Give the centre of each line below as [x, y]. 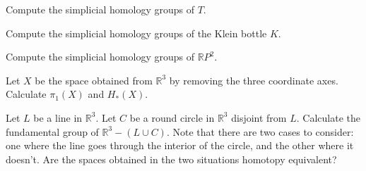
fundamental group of [52, 131]
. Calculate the [328, 117]
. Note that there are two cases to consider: [260, 131]
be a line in [58, 117]
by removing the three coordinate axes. [254, 80]
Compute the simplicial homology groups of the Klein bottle [136, 33]
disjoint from [259, 117]
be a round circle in [172, 117]
